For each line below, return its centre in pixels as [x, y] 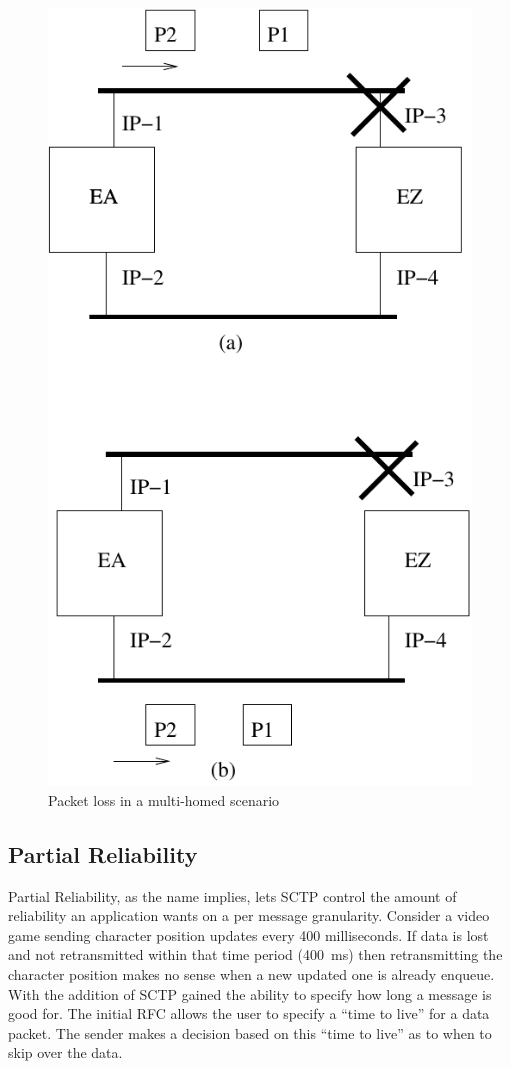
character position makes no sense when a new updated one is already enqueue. [251, 973]
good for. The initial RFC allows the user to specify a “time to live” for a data [249, 1013]
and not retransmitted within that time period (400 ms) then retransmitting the [255, 954]
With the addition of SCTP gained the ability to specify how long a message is [250, 993]
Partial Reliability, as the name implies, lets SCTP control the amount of [232, 895]
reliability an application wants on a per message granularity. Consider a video [249, 915]
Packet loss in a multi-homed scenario [164, 799]
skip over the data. [65, 1052]
